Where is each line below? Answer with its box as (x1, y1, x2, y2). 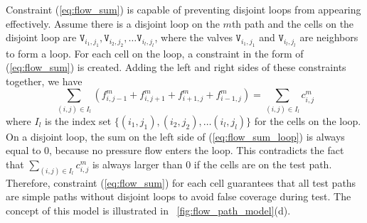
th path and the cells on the (231, 16, 354, 31)
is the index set (45, 113, 112, 128)
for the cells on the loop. (254, 113, 361, 128)
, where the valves (154, 30, 233, 45)
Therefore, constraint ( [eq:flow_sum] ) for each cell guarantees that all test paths (6, 175, 356, 190)
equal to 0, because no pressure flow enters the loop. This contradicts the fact (6, 143, 344, 158)
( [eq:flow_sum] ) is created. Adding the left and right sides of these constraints (6, 60, 346, 75)
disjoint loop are (6, 30, 77, 45)
